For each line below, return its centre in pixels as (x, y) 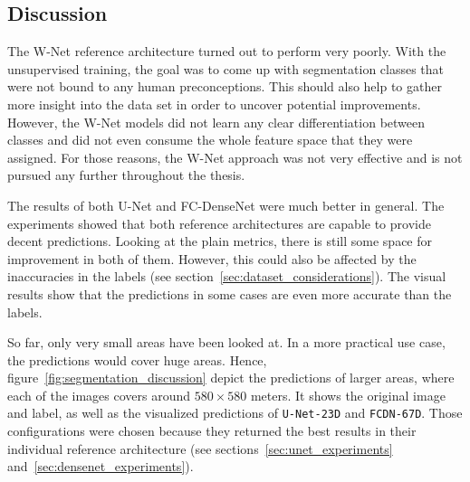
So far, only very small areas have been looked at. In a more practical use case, (226, 342)
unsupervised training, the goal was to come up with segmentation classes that (226, 68)
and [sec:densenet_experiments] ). (101, 466)
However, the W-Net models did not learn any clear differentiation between (216, 122)
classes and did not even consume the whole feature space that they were (210, 140)
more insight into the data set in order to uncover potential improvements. (214, 104)
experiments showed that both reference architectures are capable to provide (219, 223)
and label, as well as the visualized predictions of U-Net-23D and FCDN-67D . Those (235, 413)
